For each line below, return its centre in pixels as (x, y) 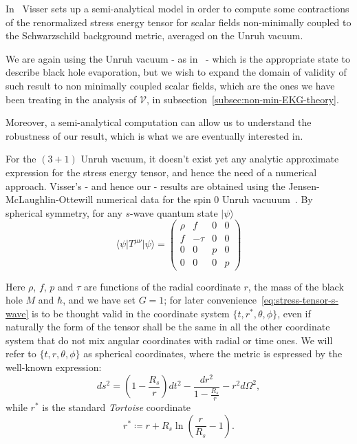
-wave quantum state (174, 212)
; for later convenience (210, 300)
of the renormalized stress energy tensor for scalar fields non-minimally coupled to (178, 22)
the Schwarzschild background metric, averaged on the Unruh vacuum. (154, 35)
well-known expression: (54, 367)
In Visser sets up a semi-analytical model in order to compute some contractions (177, 8)
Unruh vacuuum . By (267, 199)
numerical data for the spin (154, 199)
